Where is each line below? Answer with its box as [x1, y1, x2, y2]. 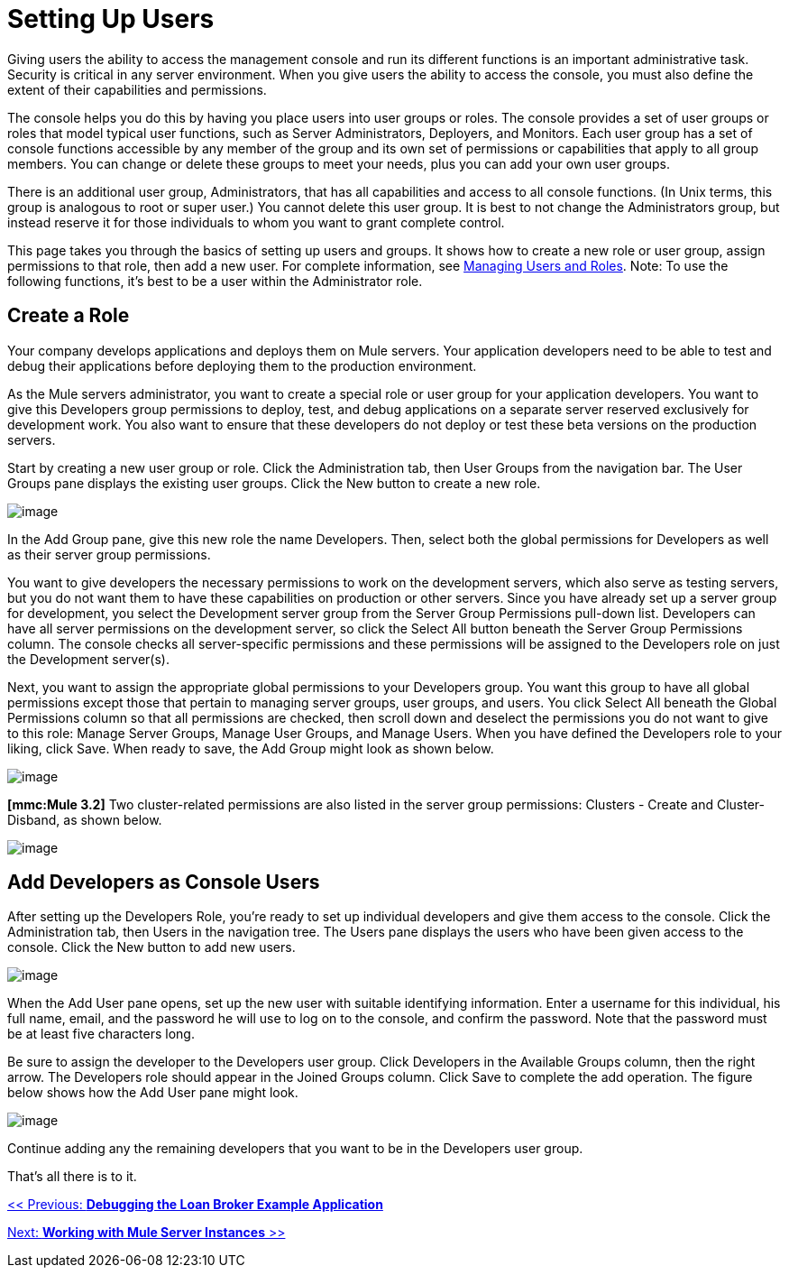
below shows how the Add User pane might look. [7, 1085, 298, 1101]
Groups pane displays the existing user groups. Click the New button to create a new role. [7, 475, 541, 491]
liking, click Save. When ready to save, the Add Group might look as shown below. [7, 740, 494, 756]
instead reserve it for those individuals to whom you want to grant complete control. [7, 214, 505, 230]
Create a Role [7, 304, 130, 328]
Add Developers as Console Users [7, 871, 320, 894]
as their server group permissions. [7, 546, 211, 562]
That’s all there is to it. [7, 1169, 137, 1185]
